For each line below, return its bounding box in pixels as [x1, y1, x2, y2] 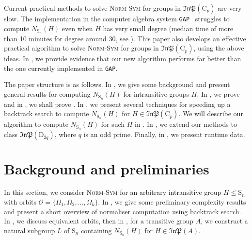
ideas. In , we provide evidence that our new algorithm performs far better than [4, 53, 241, 64]
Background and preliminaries [4, 159, 209, 179]
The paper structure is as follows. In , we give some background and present [4, 79, 230, 89]
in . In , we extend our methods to [135, 119, 237, 129]
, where [54, 129, 77, 139]
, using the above [193, 43, 244, 53]
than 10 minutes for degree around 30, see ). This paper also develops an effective [4, 33, 246, 43]
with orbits [4, 196, 37, 206]
